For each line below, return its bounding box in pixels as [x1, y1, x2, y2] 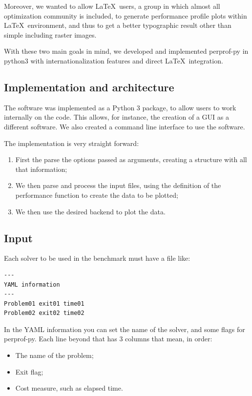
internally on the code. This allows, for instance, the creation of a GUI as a [4, 112, 229, 122]
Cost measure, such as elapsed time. [15, 383, 123, 393]
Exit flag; [15, 366, 43, 376]
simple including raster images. [4, 29, 97, 40]
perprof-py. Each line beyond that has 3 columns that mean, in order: [4, 333, 212, 344]
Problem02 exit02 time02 [4, 310, 84, 317]
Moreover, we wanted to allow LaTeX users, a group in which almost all [4, 1, 220, 11]
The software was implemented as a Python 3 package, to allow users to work [4, 102, 236, 112]
